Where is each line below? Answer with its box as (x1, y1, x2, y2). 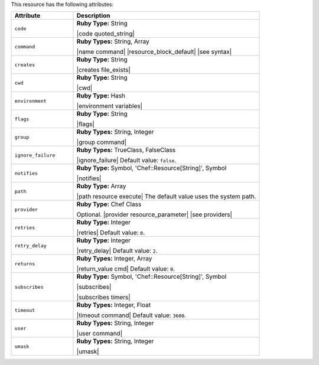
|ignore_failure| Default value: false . (76, 157, 177, 165)
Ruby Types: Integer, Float (76, 301, 151, 309)
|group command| (76, 138, 127, 146)
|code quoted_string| (76, 30, 135, 38)
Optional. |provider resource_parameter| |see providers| (76, 210, 233, 219)
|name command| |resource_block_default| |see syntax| (76, 48, 232, 56)
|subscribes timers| (76, 293, 131, 301)
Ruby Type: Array (76, 182, 126, 190)
